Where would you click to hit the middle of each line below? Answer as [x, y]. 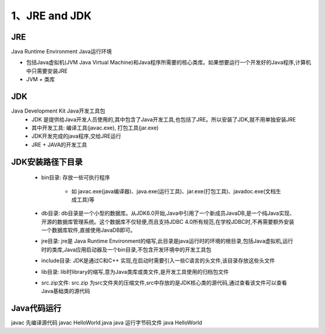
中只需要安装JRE [47, 71]
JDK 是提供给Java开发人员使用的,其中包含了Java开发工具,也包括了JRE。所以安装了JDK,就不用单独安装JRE [164, 119]
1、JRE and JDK [51, 16]
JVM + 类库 [41, 79]
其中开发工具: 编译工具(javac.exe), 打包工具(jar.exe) [95, 128]
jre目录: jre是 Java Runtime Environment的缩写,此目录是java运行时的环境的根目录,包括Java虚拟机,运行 [167, 241]
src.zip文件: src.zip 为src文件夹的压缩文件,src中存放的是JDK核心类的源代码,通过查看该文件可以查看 [164, 283]
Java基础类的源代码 [66, 291]
